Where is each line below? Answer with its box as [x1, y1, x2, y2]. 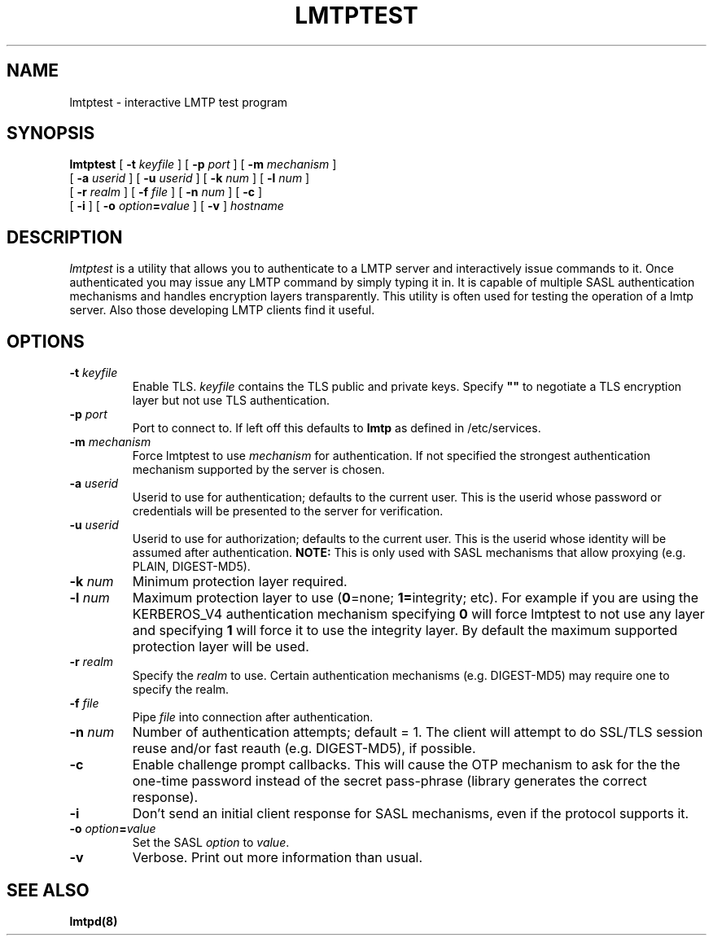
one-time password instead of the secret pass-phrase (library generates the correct [132, 773, 647, 790]
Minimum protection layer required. [132, 573, 348, 590]
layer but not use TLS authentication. [132, 393, 330, 408]
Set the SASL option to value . [132, 835, 290, 850]
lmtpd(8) [69, 914, 118, 928]
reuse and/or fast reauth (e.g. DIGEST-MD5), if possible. [132, 740, 476, 757]
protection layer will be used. [132, 638, 309, 655]
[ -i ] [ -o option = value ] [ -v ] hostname [69, 199, 284, 213]
